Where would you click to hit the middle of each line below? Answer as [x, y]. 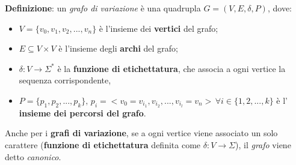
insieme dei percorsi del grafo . [82, 112]
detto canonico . [33, 156]
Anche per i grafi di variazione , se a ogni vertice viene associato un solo [141, 133]
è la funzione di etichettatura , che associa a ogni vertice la [171, 68]
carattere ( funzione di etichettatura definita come [103, 145]
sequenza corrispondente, [65, 80]
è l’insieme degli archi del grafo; [118, 48]
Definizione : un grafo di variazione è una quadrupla [103, 8]
